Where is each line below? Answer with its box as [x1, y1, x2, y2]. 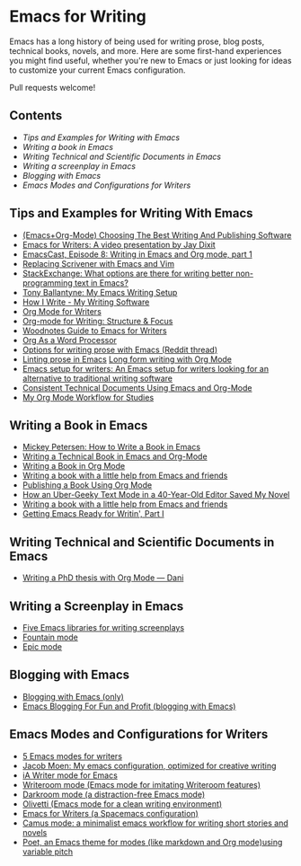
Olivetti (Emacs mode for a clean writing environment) [22, 798, 223, 809]
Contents [9, 108, 63, 123]
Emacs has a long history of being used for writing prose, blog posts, [9, 36, 265, 47]
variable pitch [22, 846, 74, 857]
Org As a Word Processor [22, 334, 117, 345]
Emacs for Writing [9, 6, 146, 27]
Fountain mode [22, 632, 78, 642]
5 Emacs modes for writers [22, 750, 123, 761]
